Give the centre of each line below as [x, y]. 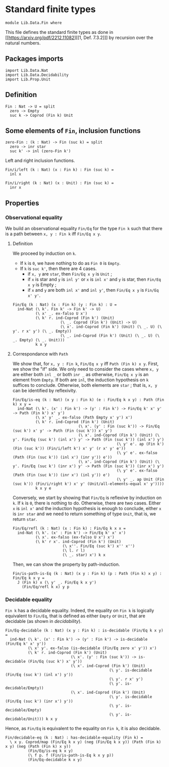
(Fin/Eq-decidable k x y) [55, 760]
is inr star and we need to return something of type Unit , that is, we [84, 514]
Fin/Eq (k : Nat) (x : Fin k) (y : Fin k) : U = [65, 305]
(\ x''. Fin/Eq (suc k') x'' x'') [99, 546]
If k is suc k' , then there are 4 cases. [58, 268]
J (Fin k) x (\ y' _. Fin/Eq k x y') [57, 582]
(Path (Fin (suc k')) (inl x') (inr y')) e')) [62, 458]
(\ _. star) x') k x [84, 555]
